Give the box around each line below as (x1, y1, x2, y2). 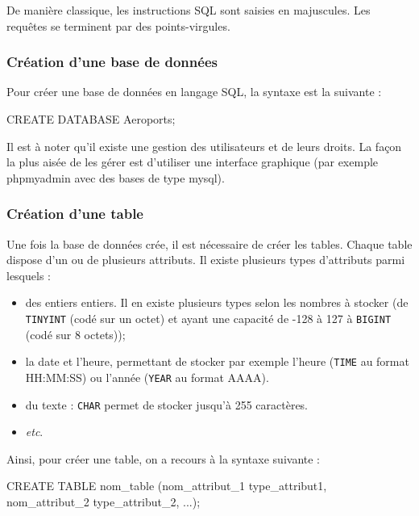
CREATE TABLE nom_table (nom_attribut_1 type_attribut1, (6, 477, 327, 494)
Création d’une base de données (6, 52, 218, 72)
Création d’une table (6, 203, 143, 224)
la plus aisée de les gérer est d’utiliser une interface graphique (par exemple (6, 153, 379, 170)
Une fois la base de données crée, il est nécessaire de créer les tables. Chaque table (6, 235, 413, 252)
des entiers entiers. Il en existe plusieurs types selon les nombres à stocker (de (25, 294, 409, 311)
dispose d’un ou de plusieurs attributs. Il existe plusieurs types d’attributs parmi (6, 251, 405, 268)
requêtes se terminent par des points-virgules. (6, 17, 230, 34)
